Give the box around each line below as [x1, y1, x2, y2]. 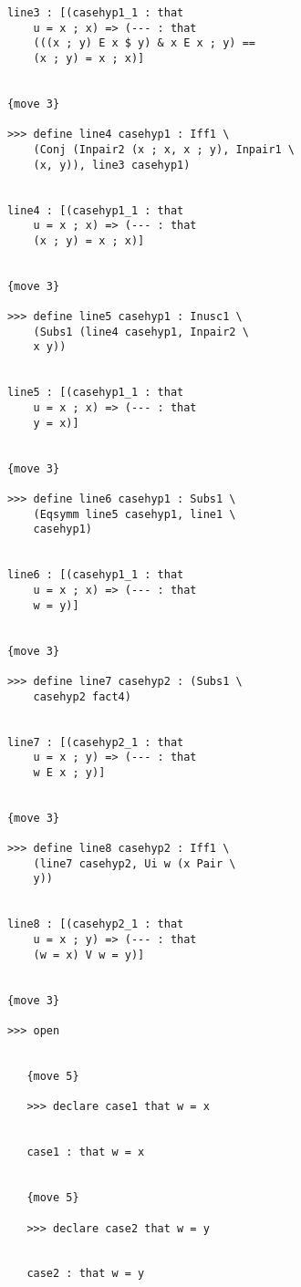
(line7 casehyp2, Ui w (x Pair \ [33, 856, 236, 870]
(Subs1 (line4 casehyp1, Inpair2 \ [33, 325, 249, 338]
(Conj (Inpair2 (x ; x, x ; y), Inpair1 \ [33, 142, 295, 156]
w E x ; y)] [33, 765, 106, 779]
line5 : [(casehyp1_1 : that [6, 386, 184, 400]
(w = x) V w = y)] [33, 948, 145, 961]
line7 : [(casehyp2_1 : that [6, 735, 184, 749]
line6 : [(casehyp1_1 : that [6, 568, 184, 582]
